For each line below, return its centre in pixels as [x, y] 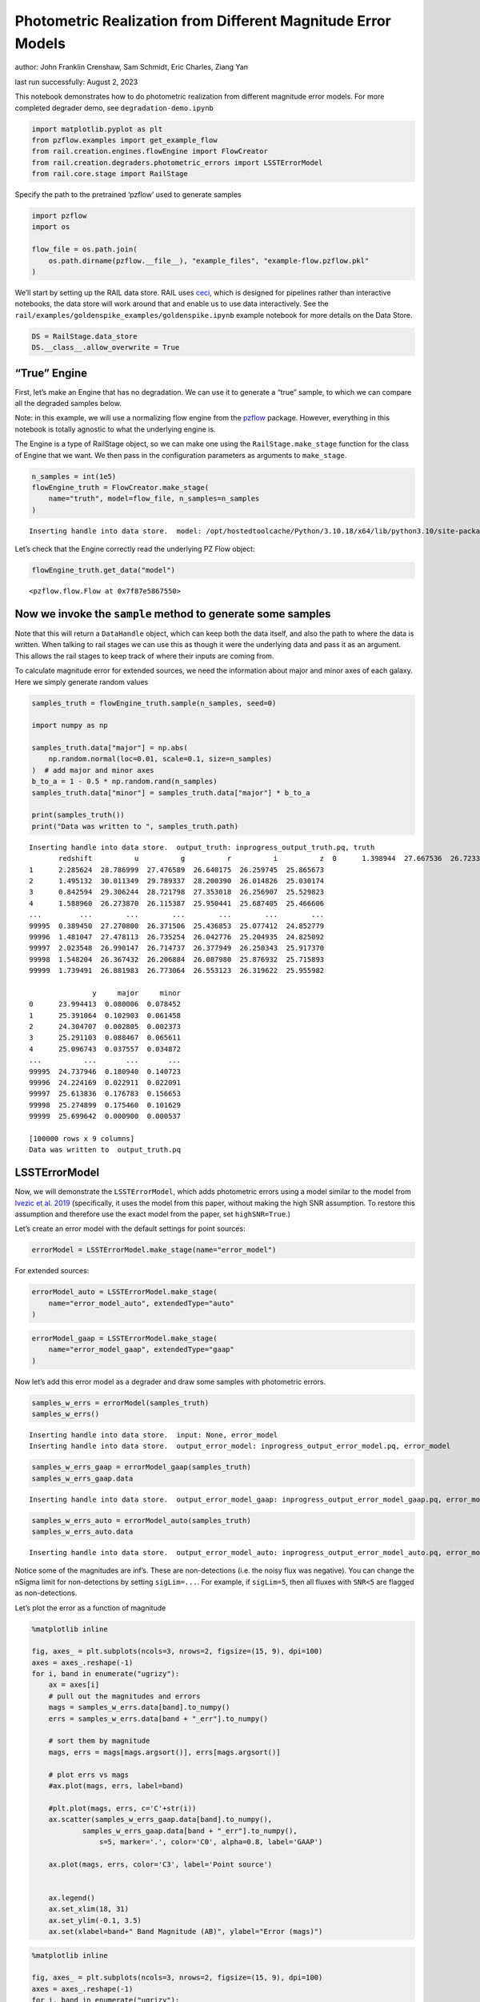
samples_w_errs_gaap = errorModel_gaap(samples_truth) [141, 1467]
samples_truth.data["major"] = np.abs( [110, 748]
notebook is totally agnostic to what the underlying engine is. [115, 429]
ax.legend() [72, 1897]
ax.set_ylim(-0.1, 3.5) [95, 1920]
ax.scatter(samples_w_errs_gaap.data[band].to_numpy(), [160, 1819]
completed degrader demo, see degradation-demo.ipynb [114, 107]
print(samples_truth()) [78, 815]
